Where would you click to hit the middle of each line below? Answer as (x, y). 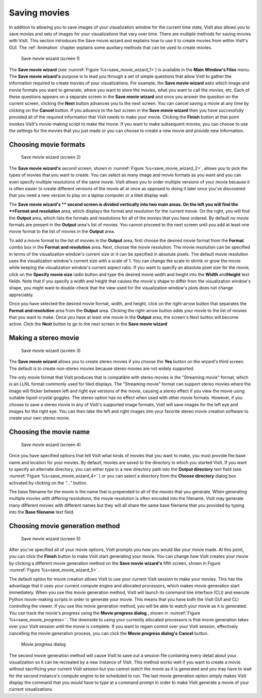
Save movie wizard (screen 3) (51, 350)
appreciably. (21, 295)
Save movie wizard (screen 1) (50, 59)
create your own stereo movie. (40, 418)
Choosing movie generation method (65, 526)
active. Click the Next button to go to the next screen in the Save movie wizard (88, 324)
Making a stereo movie (44, 338)
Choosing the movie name (49, 432)
